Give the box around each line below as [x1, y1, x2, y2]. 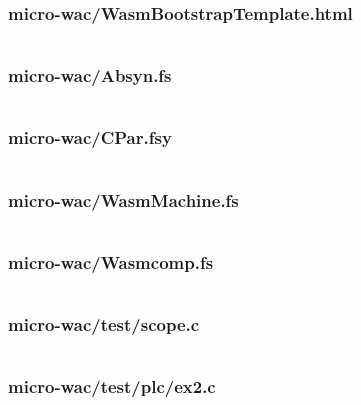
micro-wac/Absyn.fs [8, 63, 172, 88]
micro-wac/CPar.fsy [8, 125, 172, 150]
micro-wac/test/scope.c [8, 312, 200, 337]
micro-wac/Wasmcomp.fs [8, 249, 214, 274]
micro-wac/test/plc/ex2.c [8, 374, 216, 399]
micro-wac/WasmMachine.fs [8, 187, 239, 212]
